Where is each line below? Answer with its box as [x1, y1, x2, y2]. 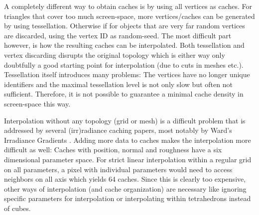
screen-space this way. [4, 98, 71, 108]
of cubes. [4, 203, 31, 213]
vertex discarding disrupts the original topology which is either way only [4, 49, 225, 60]
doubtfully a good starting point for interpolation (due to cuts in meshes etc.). [4, 59, 244, 70]
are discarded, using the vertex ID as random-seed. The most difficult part [4, 30, 232, 40]
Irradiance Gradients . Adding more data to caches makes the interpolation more [4, 134, 251, 145]
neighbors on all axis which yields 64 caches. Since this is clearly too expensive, [4, 174, 246, 184]
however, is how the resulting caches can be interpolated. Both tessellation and [4, 40, 245, 50]
